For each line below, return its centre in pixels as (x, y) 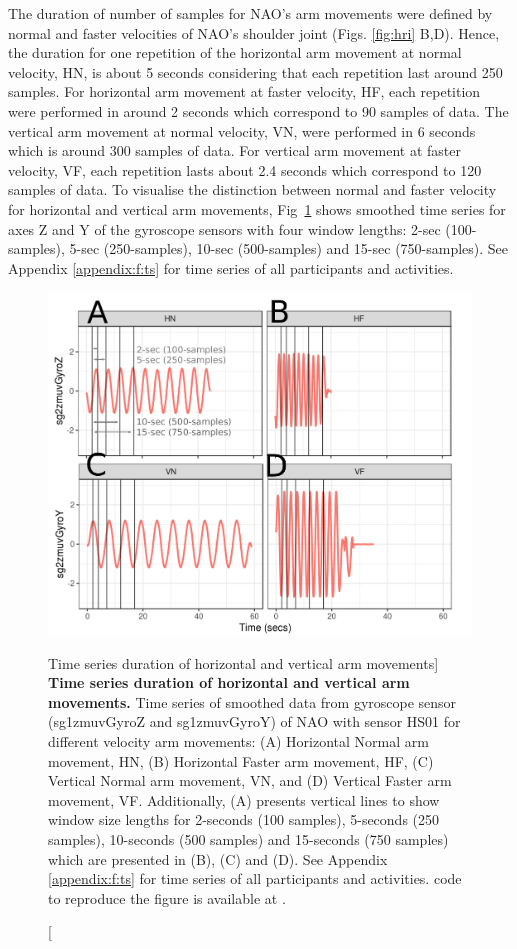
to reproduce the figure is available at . (167, 897)
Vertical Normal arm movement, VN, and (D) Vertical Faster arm (250, 780)
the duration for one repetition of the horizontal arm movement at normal (235, 52)
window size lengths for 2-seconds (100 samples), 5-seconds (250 (244, 819)
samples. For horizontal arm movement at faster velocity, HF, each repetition (244, 91)
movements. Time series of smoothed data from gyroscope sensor (252, 701)
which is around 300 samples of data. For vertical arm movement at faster (234, 150)
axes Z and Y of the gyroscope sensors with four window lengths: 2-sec (224, 228)
